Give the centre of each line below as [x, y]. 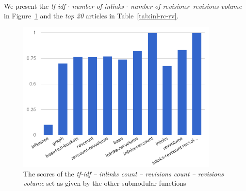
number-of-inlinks [98, 6]
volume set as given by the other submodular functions [105, 183]
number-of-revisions [159, 6]
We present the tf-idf [35, 6]
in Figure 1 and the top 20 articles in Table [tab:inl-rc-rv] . [91, 15]
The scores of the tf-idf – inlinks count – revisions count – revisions [123, 173]
